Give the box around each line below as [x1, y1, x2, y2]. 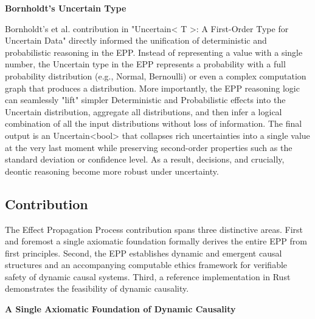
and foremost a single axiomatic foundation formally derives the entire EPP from [5, 235, 307, 247]
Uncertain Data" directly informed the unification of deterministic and [5, 34, 267, 47]
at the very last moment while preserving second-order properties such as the [5, 141, 292, 153]
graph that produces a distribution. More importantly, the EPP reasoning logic [5, 81, 300, 94]
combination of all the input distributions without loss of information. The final [5, 117, 302, 130]
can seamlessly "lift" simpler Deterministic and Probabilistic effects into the [5, 93, 286, 106]
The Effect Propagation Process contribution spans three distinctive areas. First [5, 223, 303, 235]
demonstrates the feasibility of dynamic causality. [5, 282, 189, 295]
